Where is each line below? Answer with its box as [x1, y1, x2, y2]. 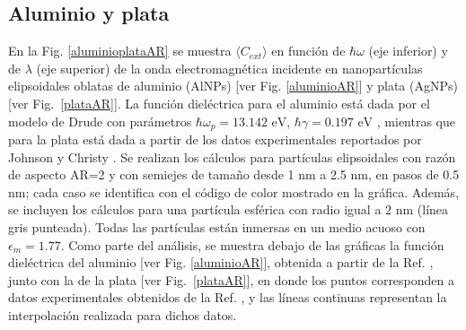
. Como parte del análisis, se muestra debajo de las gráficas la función [60, 235, 444, 254]
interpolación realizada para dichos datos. [8, 305, 237, 324]
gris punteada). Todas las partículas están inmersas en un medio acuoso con [8, 218, 426, 236]
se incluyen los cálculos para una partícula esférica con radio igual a [8, 200, 382, 219]
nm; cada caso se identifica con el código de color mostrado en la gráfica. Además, [8, 182, 460, 201]
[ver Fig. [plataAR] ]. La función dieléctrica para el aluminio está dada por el [8, 93, 430, 112]
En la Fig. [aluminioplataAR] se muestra [8, 41, 232, 60]
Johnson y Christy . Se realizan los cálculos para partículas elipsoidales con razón [8, 147, 456, 166]
